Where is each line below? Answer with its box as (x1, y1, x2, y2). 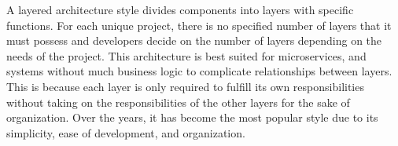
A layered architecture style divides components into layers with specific (6, 2, 354, 17)
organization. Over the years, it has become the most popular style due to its (6, 109, 378, 126)
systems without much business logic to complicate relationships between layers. (6, 63, 392, 79)
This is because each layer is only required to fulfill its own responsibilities (6, 78, 364, 94)
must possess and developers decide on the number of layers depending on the (6, 32, 382, 49)
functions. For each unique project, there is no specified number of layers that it (6, 16, 392, 33)
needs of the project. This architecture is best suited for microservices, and (6, 47, 367, 64)
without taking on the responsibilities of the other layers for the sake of (6, 93, 350, 110)
